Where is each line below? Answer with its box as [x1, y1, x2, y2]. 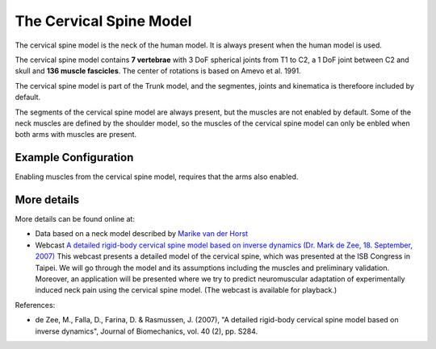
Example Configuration [15, 151, 134, 164]
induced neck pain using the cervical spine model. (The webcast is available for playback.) [35, 285, 337, 295]
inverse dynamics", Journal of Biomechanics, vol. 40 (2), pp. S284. [35, 326, 258, 336]
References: [15, 300, 56, 310]
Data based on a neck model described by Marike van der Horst [35, 229, 249, 239]
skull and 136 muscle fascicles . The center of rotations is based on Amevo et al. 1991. [15, 66, 302, 76]
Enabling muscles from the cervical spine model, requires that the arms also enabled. [15, 172, 299, 181]
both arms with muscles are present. [15, 130, 137, 139]
